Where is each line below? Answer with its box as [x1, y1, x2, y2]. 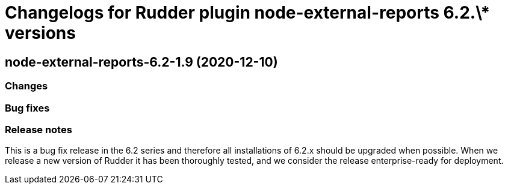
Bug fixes [5, 101, 50, 114]
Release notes [5, 123, 72, 136]
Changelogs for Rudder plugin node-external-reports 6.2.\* [5, 2, 491, 23]
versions [5, 23, 76, 43]
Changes [5, 80, 48, 92]
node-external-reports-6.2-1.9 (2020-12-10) [5, 54, 278, 70]
